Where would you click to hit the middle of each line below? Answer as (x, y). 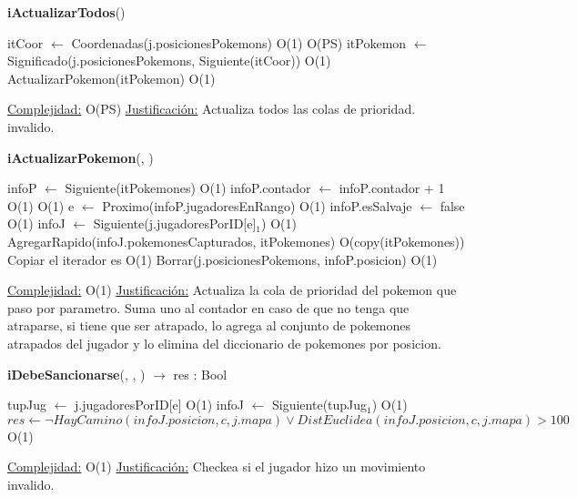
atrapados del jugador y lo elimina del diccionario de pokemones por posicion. (224, 343)
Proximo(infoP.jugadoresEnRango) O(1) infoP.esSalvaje (257, 205)
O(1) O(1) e (41, 205)
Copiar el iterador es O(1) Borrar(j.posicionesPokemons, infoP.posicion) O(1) (223, 259)
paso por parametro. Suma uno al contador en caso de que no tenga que (208, 307)
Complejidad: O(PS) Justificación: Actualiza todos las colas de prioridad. (212, 109)
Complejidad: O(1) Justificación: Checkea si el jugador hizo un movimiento (217, 467)
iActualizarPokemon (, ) (81, 157)
